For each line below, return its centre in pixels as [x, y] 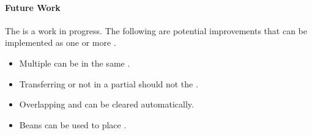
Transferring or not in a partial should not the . [109, 83]
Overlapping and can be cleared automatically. [106, 104]
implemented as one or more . [61, 42]
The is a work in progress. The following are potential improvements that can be [156, 30]
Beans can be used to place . [73, 124]
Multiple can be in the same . [75, 63]
